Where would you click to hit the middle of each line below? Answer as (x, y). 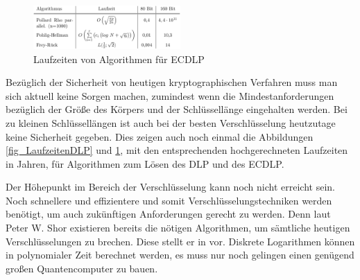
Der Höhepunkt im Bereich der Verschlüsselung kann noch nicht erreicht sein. (170, 187)
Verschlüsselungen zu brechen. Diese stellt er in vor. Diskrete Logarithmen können (180, 241)
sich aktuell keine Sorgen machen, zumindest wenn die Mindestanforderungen (170, 95)
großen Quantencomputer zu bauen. (82, 268)
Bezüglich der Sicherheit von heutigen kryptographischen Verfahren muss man (172, 82)
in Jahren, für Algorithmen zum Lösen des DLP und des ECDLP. (145, 163)
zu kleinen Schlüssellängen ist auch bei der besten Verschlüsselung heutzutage (171, 122)
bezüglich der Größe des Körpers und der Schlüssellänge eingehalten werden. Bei (177, 109)
